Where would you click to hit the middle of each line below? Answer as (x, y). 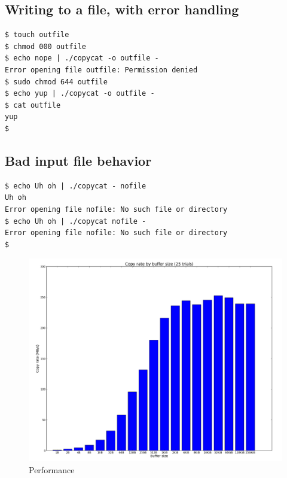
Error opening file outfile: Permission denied (101, 70)
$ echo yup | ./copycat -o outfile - (80, 94)
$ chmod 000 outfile (46, 46)
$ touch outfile (37, 35)
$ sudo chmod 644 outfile (56, 82)
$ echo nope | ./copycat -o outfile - (82, 58)
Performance (52, 469)
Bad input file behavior (78, 160)
